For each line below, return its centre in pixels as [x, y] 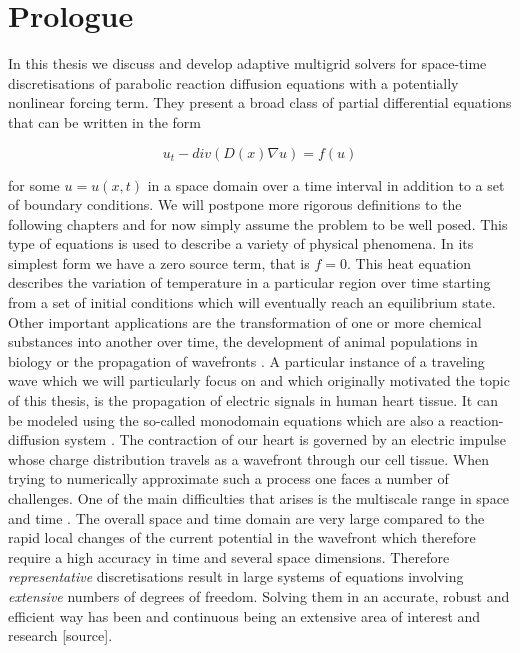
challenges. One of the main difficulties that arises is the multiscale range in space [259, 498]
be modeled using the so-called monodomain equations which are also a [227, 419]
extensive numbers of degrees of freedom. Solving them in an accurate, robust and [259, 595]
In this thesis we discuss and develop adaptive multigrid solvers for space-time [247, 63]
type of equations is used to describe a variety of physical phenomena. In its [241, 243]
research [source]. [60, 635]
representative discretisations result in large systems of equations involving [236, 576]
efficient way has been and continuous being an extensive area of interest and [244, 615]
